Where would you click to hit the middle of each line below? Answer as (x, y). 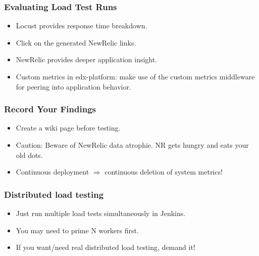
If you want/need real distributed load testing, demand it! (106, 247)
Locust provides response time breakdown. (82, 26)
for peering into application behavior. (73, 86)
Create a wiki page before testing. (68, 128)
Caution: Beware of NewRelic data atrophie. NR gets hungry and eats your (132, 145)
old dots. (29, 155)
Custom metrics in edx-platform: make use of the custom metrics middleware (135, 76)
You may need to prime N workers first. (77, 230)
